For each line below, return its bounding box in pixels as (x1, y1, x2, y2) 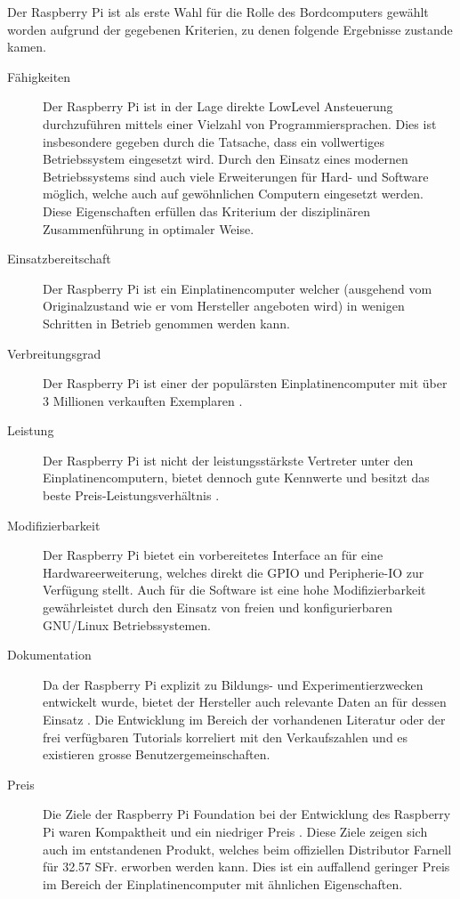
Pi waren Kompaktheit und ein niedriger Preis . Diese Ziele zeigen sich (43, 822, 428, 840)
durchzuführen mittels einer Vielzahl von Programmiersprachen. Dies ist (43, 114, 437, 133)
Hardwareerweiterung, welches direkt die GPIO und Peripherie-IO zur (43, 563, 424, 581)
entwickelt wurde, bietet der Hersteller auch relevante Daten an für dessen (43, 692, 447, 711)
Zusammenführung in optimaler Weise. (43, 219, 254, 238)
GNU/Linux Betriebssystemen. (43, 615, 211, 634)
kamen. (7, 37, 46, 56)
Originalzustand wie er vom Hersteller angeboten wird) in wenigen (43, 296, 405, 315)
